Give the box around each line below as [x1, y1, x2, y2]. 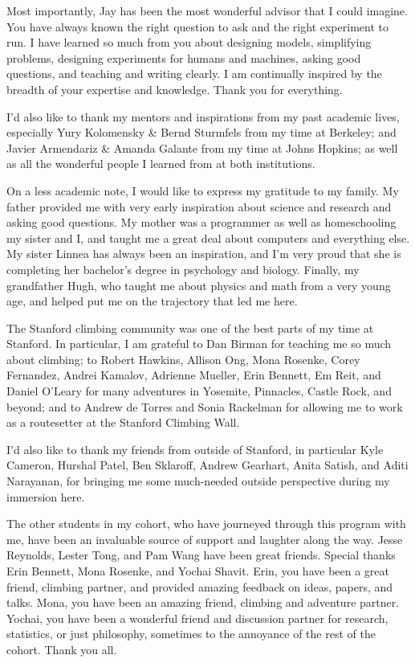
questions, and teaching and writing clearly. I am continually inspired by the [6, 65, 382, 82]
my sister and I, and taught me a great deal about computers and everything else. [6, 229, 410, 246]
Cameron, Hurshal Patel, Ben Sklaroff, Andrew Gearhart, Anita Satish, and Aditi [6, 456, 409, 473]
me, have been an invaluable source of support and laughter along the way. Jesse [6, 530, 403, 547]
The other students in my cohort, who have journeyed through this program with [6, 515, 406, 532]
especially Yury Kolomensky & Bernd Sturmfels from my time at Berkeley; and [6, 124, 397, 141]
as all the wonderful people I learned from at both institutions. [6, 155, 315, 172]
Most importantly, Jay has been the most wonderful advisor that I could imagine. [6, 2, 408, 18]
